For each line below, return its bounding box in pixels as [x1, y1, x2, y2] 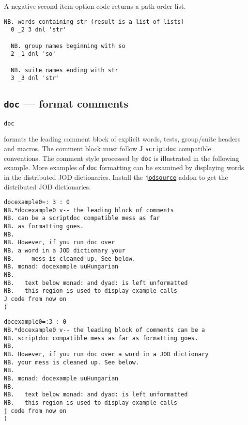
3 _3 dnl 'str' [11, 75, 60, 82]
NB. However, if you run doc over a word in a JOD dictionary [4, 350, 209, 358]
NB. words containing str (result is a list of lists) [4, 18, 185, 25]
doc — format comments [4, 96, 128, 111]
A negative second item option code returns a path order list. [4, 1, 186, 11]
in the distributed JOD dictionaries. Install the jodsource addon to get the [4, 172, 228, 182]
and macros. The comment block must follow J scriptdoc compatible [4, 143, 211, 153]
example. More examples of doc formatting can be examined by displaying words [4, 162, 244, 173]
